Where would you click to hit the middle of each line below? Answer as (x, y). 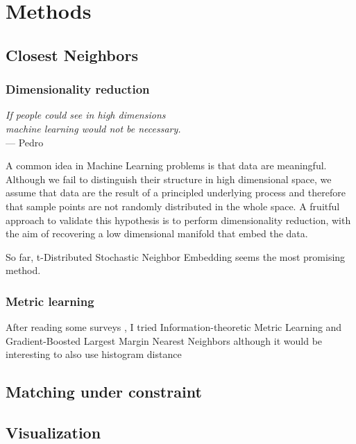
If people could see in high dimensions (86, 115)
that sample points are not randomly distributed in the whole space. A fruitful (173, 206)
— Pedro (25, 142)
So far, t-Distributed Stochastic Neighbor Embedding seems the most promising (176, 256)
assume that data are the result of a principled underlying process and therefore (176, 193)
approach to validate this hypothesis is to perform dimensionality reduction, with (178, 220)
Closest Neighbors (72, 54)
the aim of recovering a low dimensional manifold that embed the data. (157, 233)
